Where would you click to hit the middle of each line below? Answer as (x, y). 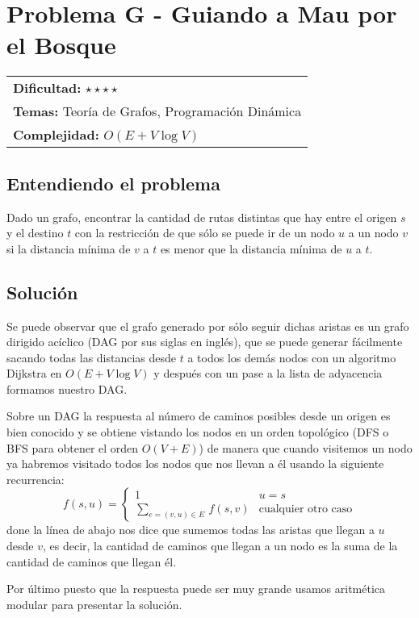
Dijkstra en (34, 373)
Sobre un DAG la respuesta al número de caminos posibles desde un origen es (199, 416)
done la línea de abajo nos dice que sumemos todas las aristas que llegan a (191, 530)
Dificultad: (47, 88)
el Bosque (61, 45)
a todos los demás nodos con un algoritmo (292, 357)
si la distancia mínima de (69, 248)
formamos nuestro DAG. (67, 388)
